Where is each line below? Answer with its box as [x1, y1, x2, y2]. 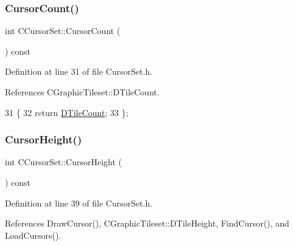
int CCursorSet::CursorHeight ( [5, 155, 122, 168]
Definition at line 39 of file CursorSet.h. [5, 196, 153, 209]
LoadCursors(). [5, 228, 61, 241]
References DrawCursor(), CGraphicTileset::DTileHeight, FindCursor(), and [5, 217, 289, 230]
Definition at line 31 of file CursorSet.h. [5, 65, 153, 78]
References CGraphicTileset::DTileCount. [5, 86, 159, 98]
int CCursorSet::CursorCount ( [5, 24, 121, 37]
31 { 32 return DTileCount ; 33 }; [5, 106, 128, 118]
